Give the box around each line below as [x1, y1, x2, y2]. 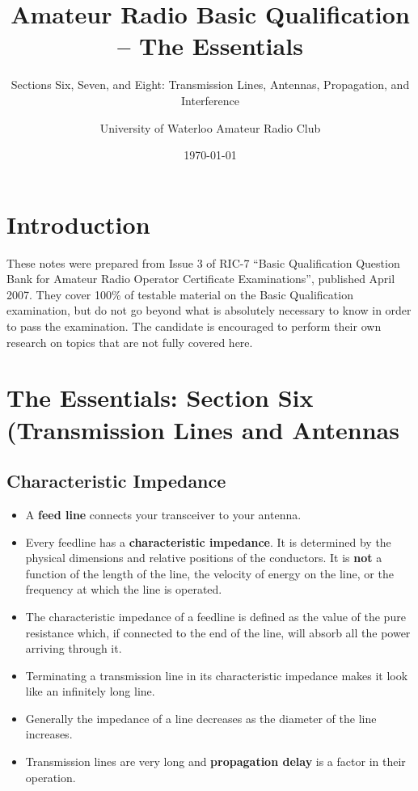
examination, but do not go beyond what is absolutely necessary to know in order [6, 302, 412, 319]
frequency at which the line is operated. [25, 581, 222, 598]
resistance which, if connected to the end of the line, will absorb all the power [25, 624, 411, 641]
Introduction [6, 207, 150, 240]
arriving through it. [25, 640, 122, 657]
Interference [180, 91, 240, 108]
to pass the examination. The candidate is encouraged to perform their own [6, 318, 382, 334]
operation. [25, 768, 76, 785]
